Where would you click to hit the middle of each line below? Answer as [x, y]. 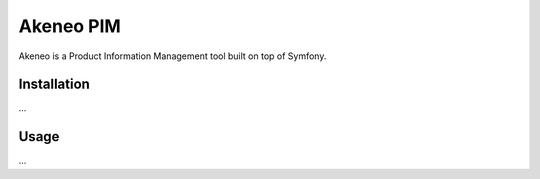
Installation [54, 84]
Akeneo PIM [70, 26]
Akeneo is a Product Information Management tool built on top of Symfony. [172, 56]
